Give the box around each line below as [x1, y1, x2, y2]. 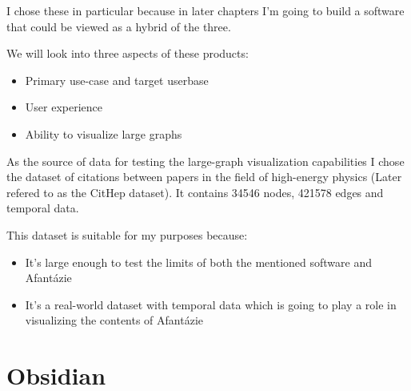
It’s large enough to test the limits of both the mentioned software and [25, 253, 372, 270]
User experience [25, 99, 102, 115]
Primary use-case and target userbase [25, 71, 209, 88]
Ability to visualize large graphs [25, 125, 182, 142]
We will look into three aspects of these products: [6, 45, 249, 62]
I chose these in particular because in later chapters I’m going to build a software [6, 2, 405, 18]
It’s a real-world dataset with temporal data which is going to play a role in [25, 296, 397, 312]
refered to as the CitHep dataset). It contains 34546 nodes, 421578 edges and [6, 183, 384, 200]
